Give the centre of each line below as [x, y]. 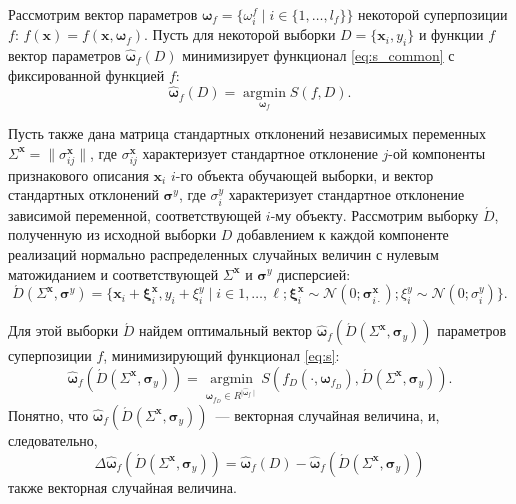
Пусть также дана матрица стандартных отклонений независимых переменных [247, 132]
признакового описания [78, 174]
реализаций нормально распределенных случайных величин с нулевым [223, 253]
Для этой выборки [63, 330]
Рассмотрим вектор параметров [103, 14]
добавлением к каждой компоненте [343, 234]
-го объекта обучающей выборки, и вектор [304, 174]
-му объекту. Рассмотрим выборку [374, 214]
